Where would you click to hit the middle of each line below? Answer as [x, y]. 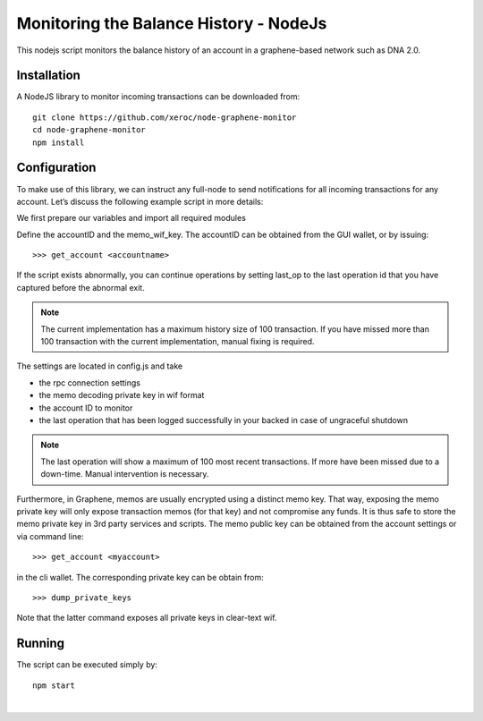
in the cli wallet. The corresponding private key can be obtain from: [140, 577]
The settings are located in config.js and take [100, 366]
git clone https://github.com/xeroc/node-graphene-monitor [165, 117]
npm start [54, 685]
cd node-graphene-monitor [89, 130]
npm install [59, 142]
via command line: [50, 536]
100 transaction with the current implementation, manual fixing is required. [178, 342]
